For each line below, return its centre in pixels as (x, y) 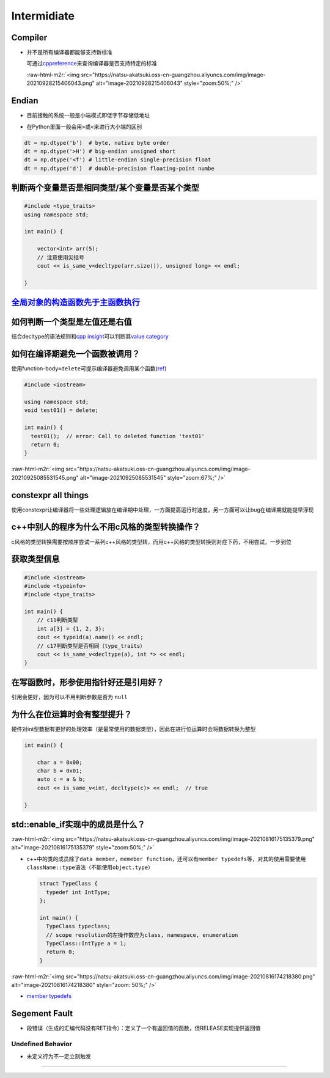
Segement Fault (42, 1014)
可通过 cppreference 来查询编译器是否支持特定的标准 (92, 64)
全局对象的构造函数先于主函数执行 (75, 302)
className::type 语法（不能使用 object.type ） (90, 867)
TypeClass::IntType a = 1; (86, 943)
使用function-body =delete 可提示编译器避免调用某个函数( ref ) (89, 369)
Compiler (29, 38)
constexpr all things (50, 495)
